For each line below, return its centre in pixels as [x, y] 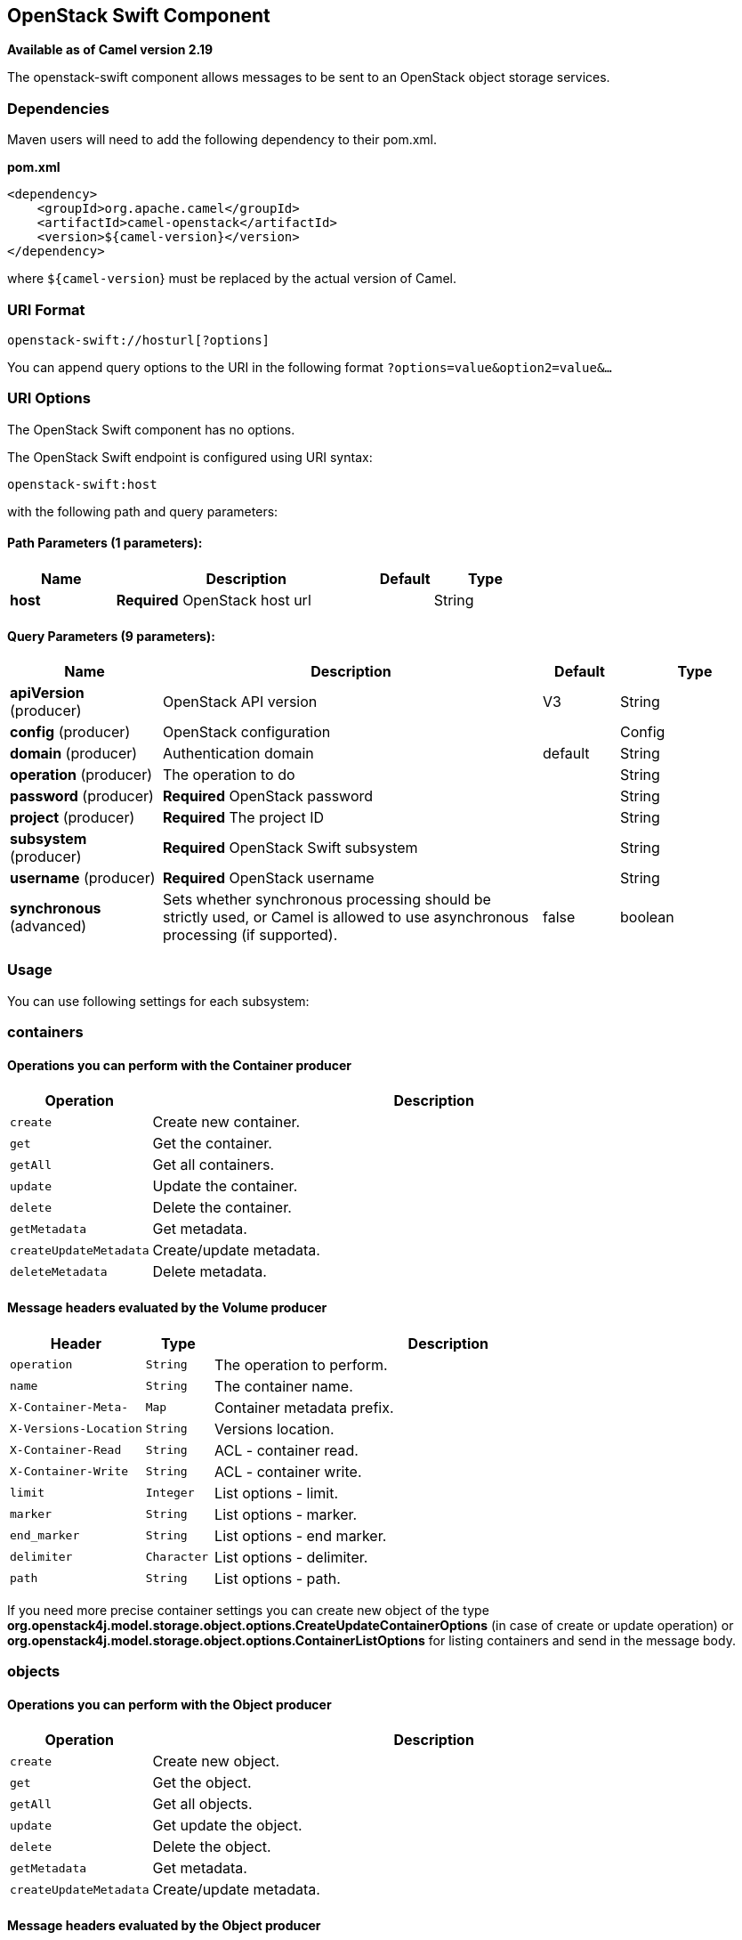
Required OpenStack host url [214, 600]
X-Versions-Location [76, 1429]
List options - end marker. [301, 1535]
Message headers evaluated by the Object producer [164, 1925]
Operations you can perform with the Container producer [180, 1065]
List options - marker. [286, 1514]
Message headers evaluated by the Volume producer [167, 1308]
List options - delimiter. [291, 1557]
